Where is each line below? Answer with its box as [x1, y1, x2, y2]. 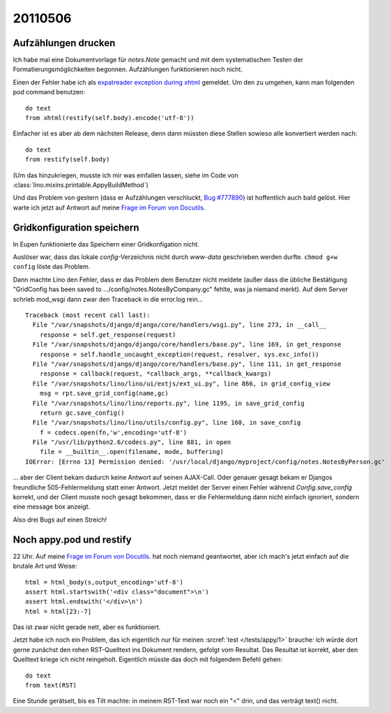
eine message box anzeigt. [13, 503, 91, 511]
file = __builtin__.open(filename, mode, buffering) [39, 448, 224, 456]
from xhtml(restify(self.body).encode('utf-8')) [25, 114, 194, 122]
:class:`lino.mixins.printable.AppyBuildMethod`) [13, 180, 149, 189]
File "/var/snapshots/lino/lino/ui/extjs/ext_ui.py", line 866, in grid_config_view [32, 379, 330, 388]
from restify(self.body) [25, 156, 110, 163]
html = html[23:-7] [25, 608, 92, 615]
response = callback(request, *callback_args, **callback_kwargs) [39, 370, 272, 378]
